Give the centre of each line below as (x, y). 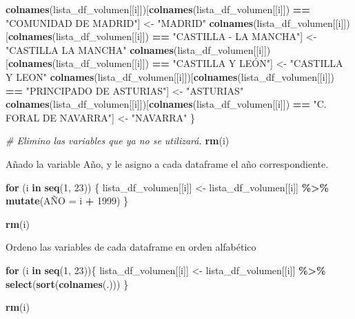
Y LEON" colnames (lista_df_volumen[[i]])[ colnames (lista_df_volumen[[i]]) (170, 76)
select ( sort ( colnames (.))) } (67, 283)
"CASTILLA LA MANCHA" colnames (90, 49)
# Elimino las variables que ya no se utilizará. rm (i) (118, 141)
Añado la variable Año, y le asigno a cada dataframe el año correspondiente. (167, 163)
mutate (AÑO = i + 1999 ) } (67, 201)
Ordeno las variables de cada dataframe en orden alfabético (131, 247)
